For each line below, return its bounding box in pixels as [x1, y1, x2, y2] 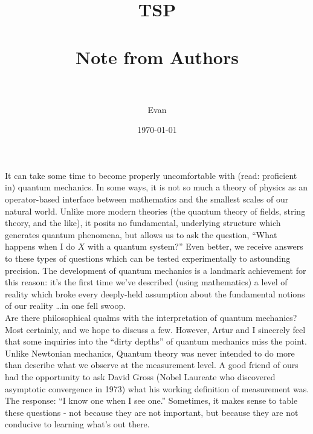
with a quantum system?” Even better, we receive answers [87, 240, 303, 253]
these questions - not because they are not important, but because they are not [5, 406, 298, 418]
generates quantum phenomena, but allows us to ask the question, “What [5, 228, 277, 241]
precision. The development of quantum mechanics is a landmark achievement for [5, 264, 306, 276]
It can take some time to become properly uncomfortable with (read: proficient [5, 169, 297, 181]
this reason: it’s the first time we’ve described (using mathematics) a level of [5, 276, 288, 288]
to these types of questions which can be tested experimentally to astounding [5, 252, 291, 265]
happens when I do [5, 240, 75, 253]
